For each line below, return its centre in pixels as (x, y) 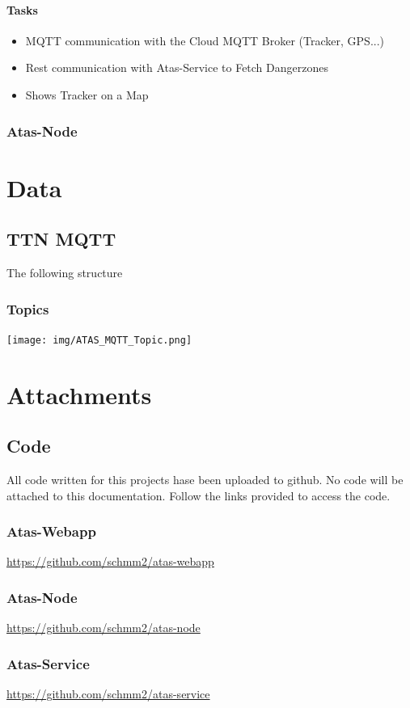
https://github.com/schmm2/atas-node (104, 628)
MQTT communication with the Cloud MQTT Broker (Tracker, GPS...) (205, 40)
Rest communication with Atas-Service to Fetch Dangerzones (177, 67)
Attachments (79, 394)
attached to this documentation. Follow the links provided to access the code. (199, 495)
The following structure (65, 272)
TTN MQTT (61, 239)
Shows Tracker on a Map (87, 94)
